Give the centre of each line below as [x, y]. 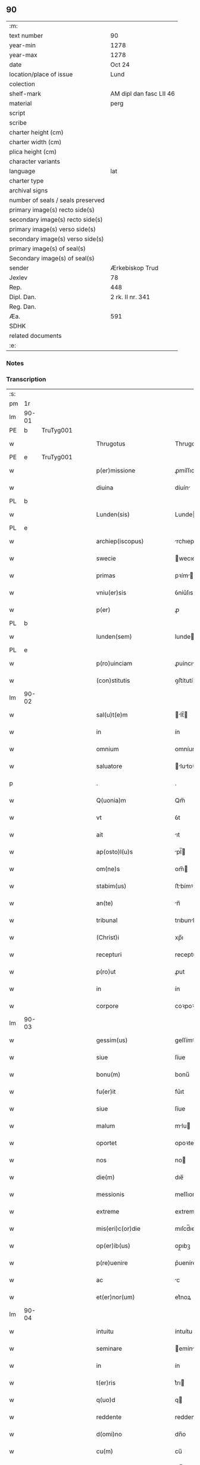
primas [106, 576]
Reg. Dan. [23, 306]
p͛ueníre [185, 1263]
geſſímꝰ [185, 1040]
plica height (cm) [33, 151]
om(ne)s [108, 869]
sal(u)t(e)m [112, 715]
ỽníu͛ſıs [184, 593]
